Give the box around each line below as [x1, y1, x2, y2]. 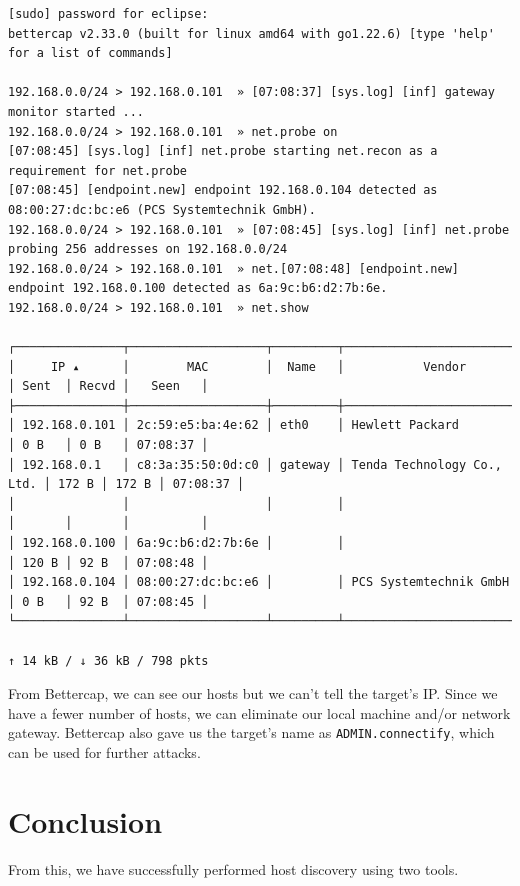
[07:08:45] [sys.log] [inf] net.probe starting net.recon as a [8, 144, 438, 159]
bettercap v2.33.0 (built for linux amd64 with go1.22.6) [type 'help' [8, 26, 495, 41]
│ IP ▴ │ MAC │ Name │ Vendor [8, 359, 467, 374]
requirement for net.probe [8, 163, 187, 178]
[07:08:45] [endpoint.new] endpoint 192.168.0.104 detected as [8, 183, 438, 198]
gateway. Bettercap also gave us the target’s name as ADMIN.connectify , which [8, 722, 495, 743]
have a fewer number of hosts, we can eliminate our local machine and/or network [8, 702, 511, 723]
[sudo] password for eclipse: [8, 7, 209, 21]
